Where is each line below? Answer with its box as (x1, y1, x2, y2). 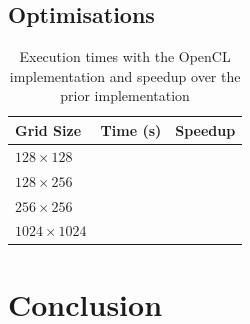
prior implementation (60, 85, 190, 106)
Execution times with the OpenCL (19, 46, 231, 67)
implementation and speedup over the (9, 65, 241, 86)
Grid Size (15, 119, 82, 140)
